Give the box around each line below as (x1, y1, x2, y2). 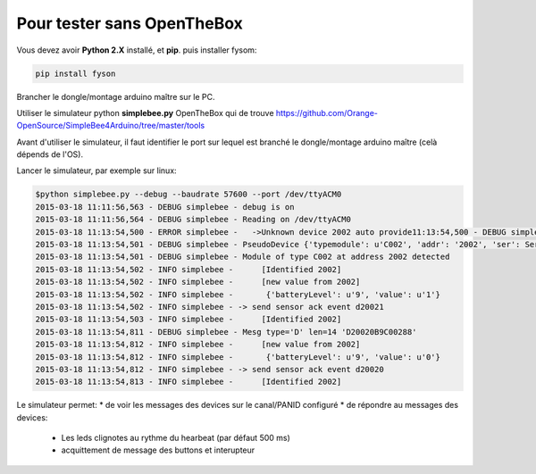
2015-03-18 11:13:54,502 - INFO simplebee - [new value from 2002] (35, 277, 361, 287)
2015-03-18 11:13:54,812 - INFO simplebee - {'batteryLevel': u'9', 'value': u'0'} (35, 352, 441, 362)
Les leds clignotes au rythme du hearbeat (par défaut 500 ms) (61, 433, 290, 444)
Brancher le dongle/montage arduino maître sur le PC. (16, 91, 215, 102)
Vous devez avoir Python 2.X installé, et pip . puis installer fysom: (16, 45, 257, 55)
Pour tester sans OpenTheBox (16, 13, 243, 33)
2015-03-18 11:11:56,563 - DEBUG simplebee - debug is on (35, 202, 295, 212)
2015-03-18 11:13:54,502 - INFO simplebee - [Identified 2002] (35, 264, 342, 274)
